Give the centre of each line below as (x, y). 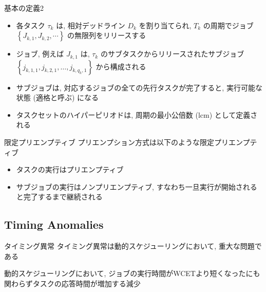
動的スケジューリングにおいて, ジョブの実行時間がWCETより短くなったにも (132, 273)
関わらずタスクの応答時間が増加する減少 (72, 283)
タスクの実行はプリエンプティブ (70, 169)
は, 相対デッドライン (91, 25)
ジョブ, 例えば (40, 54)
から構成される (121, 66)
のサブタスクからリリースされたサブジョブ (172, 54)
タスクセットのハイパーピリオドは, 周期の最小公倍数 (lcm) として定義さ (137, 114)
